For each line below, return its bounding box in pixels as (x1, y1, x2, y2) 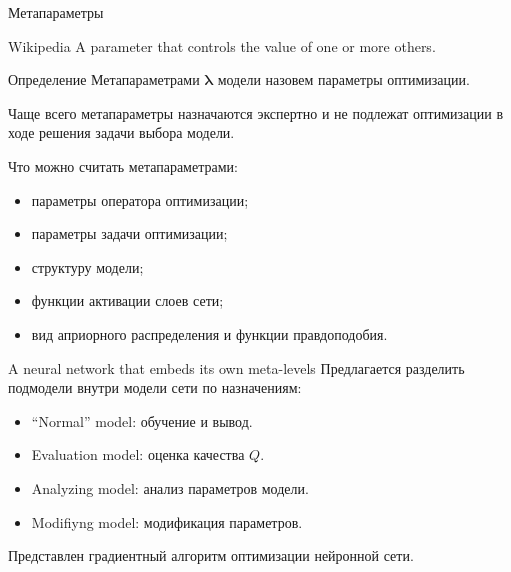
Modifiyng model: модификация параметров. (31, 511, 303, 532)
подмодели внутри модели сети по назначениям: (8, 377, 302, 398)
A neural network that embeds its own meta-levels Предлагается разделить (8, 357, 465, 378)
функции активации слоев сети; (31, 290, 224, 311)
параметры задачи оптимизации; (31, 223, 228, 244)
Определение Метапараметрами (8, 69, 200, 90)
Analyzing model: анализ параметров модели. (31, 477, 309, 498)
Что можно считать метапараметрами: (8, 155, 238, 176)
